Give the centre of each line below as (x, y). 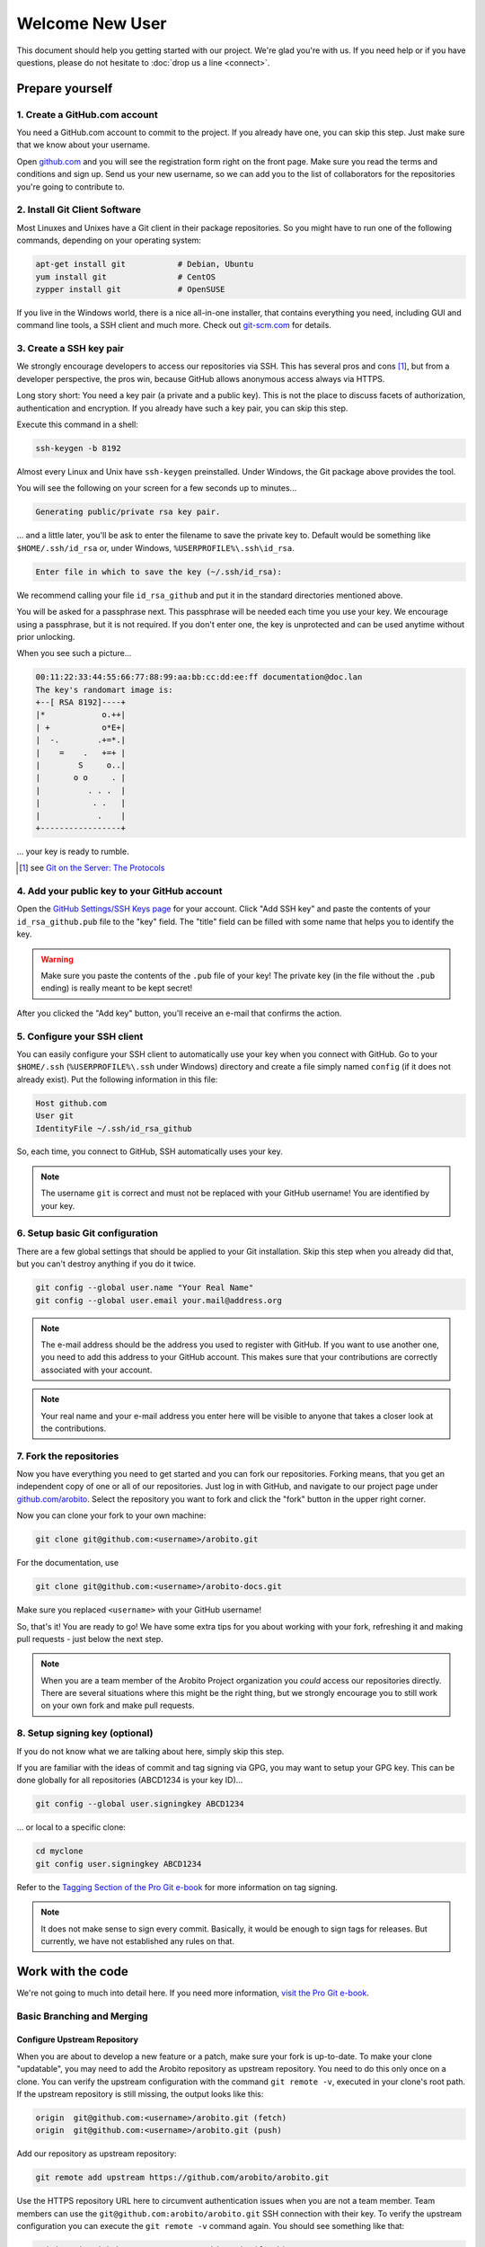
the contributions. (74, 1428)
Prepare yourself (65, 89)
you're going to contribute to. (71, 187)
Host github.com (71, 1103)
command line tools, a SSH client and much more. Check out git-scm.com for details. (174, 325)
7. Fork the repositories (68, 1456)
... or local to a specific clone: (71, 1827)
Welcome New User (92, 23)
